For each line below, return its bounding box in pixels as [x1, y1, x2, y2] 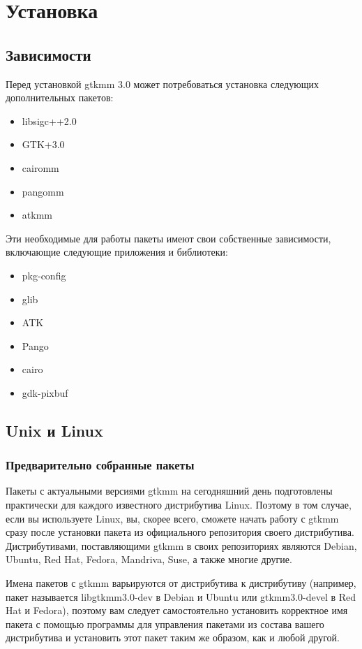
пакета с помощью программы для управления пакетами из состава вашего [6, 616, 324, 631]
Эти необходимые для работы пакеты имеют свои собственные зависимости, [6, 231, 331, 245]
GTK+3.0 [22, 137, 65, 152]
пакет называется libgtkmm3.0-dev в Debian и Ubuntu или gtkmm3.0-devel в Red [6, 589, 356, 604]
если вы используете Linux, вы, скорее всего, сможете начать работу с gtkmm [6, 511, 339, 525]
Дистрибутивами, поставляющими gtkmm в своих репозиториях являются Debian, [6, 538, 357, 553]
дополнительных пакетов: [6, 90, 114, 105]
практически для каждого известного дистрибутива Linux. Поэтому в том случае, [6, 497, 352, 512]
